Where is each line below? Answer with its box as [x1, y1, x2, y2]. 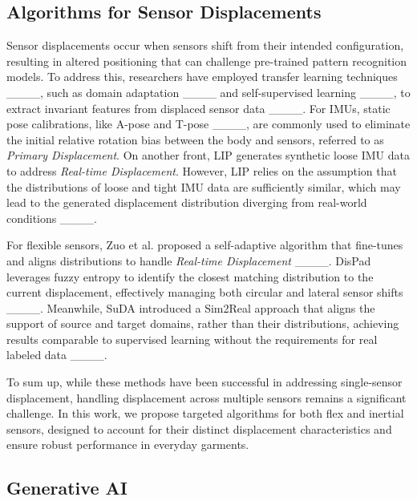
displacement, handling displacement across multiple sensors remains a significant [6, 389, 407, 406]
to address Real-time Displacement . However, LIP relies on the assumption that [6, 162, 397, 179]
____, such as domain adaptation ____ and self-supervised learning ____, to [6, 83, 411, 100]
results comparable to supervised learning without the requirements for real [6, 330, 378, 347]
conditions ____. [6, 209, 97, 226]
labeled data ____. [6, 346, 107, 363]
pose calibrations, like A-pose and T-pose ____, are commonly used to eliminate [6, 115, 411, 132]
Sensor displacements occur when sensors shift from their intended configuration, [6, 37, 404, 54]
